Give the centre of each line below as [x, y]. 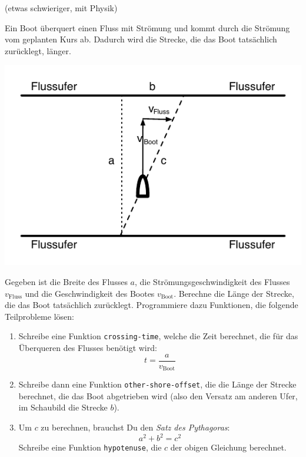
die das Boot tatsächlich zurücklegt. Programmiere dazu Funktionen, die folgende [152, 305]
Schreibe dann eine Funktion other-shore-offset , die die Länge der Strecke [157, 384]
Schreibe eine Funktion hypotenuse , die [90, 447]
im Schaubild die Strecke [63, 407]
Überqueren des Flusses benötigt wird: [88, 347]
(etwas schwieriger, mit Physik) [61, 8]
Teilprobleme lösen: [39, 316]
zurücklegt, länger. [38, 50]
